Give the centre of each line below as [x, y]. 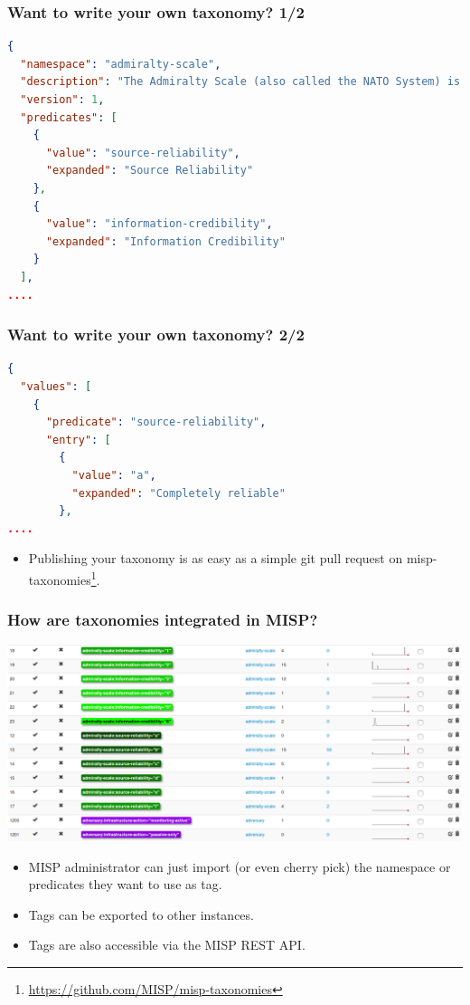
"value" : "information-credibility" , [159, 224]
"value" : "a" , [114, 475]
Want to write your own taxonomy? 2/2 [156, 335]
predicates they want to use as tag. [125, 884]
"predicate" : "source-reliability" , [156, 422]
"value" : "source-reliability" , [143, 153]
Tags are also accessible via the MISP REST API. [167, 945]
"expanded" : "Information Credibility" [165, 241]
